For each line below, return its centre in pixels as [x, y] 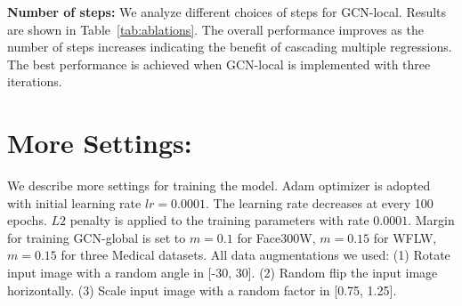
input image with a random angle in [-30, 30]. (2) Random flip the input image [223, 273]
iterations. [35, 81]
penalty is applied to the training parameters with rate [219, 220]
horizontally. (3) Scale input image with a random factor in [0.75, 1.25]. [202, 290]
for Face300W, [276, 237]
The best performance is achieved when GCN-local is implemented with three [219, 64]
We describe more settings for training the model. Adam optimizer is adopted [219, 185]
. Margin [431, 220]
